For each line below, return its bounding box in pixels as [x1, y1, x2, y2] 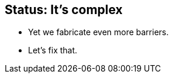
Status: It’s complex [5, 2, 123, 17]
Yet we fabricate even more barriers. [28, 27, 169, 38]
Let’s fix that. [28, 45, 78, 56]
